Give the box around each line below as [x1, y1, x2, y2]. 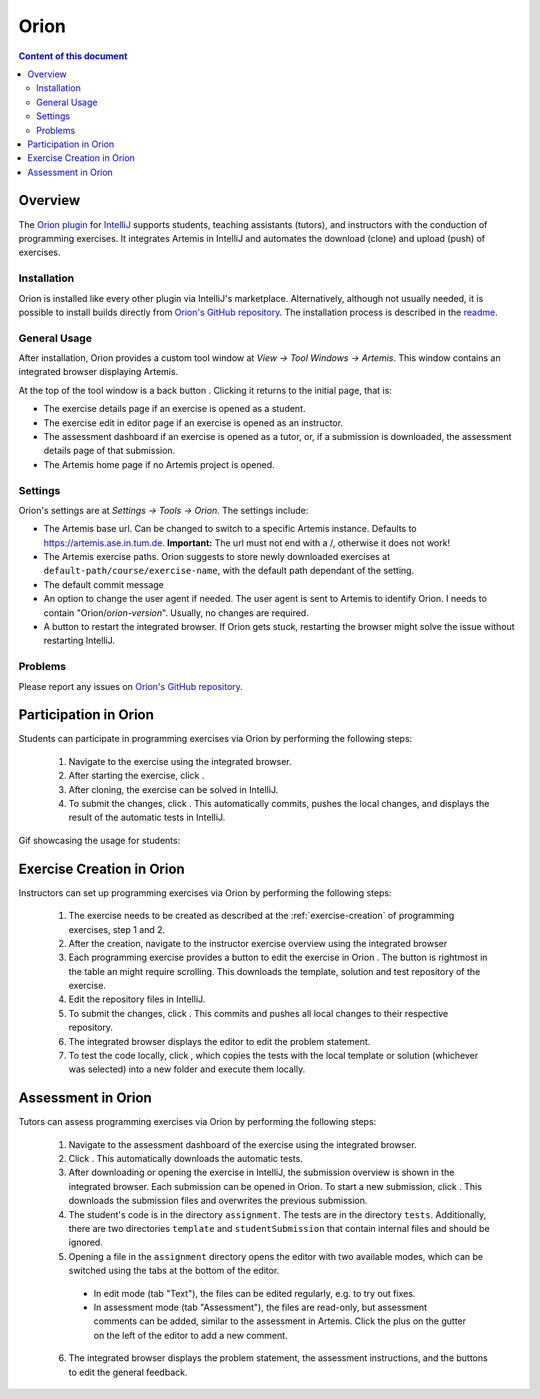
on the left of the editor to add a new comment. [93, 1329, 289, 1341]
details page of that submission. [43, 445, 176, 457]
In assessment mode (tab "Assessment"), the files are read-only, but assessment [93, 1301, 428, 1313]
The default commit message [43, 578, 165, 590]
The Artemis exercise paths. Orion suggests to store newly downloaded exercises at [43, 551, 391, 563]
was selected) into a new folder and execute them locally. [68, 1063, 306, 1075]
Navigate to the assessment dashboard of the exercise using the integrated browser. [68, 1138, 417, 1150]
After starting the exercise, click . [68, 770, 205, 782]
